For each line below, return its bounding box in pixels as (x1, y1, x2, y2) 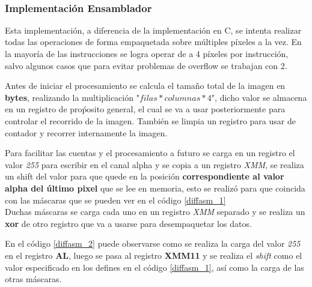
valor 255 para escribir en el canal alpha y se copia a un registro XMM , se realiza (5, 158, 304, 171)
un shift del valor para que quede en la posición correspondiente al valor (5, 170, 284, 183)
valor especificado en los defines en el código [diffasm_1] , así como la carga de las (5, 261, 304, 273)
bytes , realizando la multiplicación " (5, 91, 139, 103)
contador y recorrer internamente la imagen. (5, 126, 168, 139)
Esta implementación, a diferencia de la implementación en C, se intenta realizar (5, 23, 302, 36)
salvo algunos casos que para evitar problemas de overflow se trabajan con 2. (5, 59, 287, 71)
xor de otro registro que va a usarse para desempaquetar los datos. (5, 217, 252, 229)
